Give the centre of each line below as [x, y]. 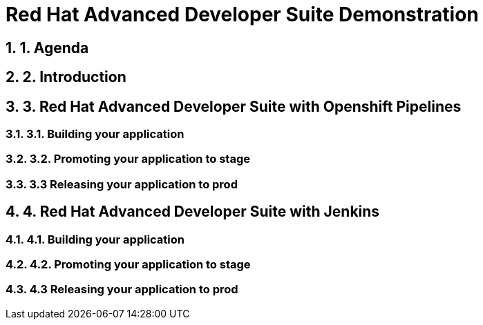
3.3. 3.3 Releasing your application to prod [122, 184]
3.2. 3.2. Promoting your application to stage [128, 159]
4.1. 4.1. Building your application [95, 239]
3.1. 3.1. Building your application [95, 134]
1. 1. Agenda [47, 48]
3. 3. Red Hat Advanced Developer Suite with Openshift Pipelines [234, 106]
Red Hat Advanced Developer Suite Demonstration [242, 14]
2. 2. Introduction [66, 77]
